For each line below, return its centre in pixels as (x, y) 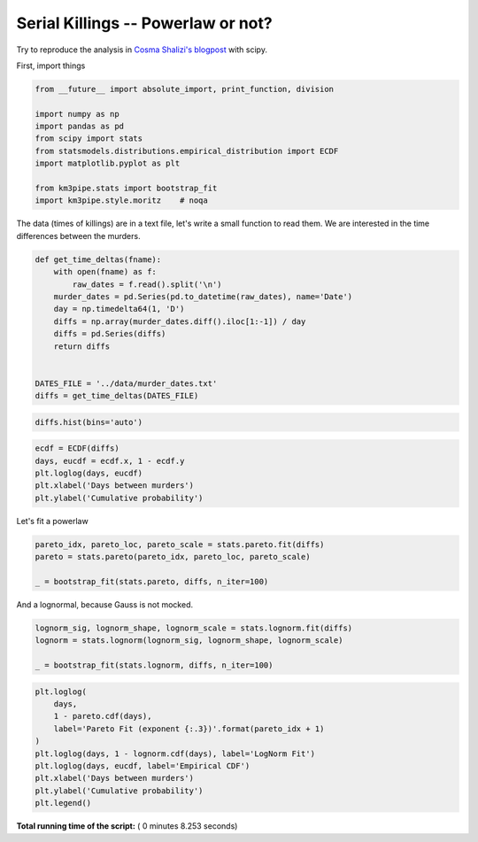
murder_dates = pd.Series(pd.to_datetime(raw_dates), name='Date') (203, 296)
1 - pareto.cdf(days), (103, 716)
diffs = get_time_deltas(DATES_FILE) (117, 396)
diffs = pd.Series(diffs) (110, 334)
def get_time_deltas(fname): (98, 259)
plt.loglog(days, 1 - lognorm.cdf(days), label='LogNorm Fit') (175, 753)
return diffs (82, 346)
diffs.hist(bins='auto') (89, 422)
